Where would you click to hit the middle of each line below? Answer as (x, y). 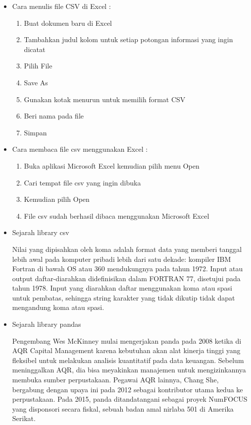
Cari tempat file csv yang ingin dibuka (82, 182)
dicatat (35, 49)
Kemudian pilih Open (57, 199)
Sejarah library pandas (47, 324)
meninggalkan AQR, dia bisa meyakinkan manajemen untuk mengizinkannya (129, 370)
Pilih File (38, 66)
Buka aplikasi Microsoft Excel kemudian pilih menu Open (112, 165)
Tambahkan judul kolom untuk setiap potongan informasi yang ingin (128, 39)
